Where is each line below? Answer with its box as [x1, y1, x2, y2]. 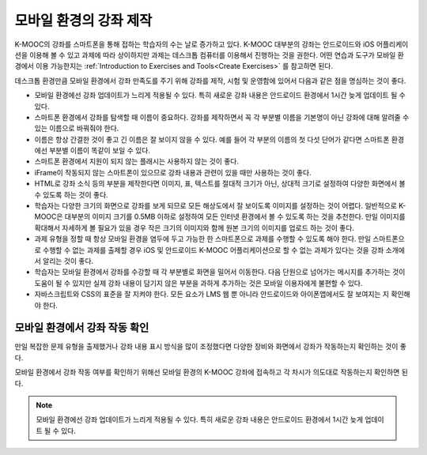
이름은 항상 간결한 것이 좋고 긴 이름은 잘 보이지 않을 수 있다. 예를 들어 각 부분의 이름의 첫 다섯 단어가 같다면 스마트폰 [34, 134, 390, 144]
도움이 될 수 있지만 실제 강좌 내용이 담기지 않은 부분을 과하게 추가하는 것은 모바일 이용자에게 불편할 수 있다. [34, 278, 363, 288]
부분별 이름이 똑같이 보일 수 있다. [48, 146, 150, 156]
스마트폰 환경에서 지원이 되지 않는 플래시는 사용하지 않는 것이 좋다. [34, 156, 239, 166]
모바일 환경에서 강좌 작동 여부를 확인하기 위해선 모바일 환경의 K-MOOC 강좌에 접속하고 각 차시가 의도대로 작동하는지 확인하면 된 [14, 367, 409, 377]
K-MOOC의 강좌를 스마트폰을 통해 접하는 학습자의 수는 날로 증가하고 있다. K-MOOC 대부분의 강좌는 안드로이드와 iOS [14, 39, 375, 49]
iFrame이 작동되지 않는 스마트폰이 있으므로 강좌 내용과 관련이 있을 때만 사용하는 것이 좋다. [34, 167, 312, 177]
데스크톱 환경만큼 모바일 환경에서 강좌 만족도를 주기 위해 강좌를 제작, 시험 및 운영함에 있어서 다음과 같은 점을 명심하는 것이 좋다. [14, 76, 406, 85]
